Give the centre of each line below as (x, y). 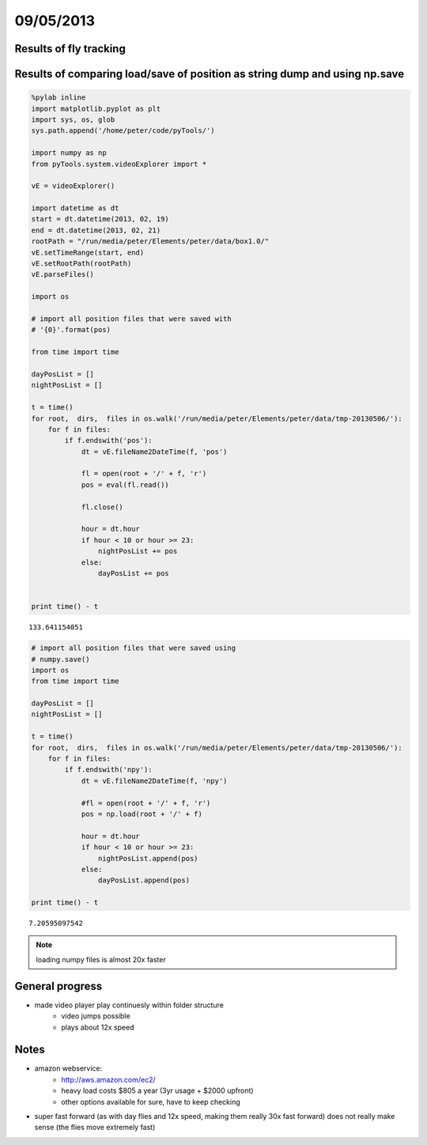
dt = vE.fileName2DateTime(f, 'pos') (154, 452)
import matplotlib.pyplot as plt (96, 108)
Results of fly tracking (70, 49)
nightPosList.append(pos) (148, 858)
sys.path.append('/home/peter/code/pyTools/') (123, 131)
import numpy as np (69, 153)
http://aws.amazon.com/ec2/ (108, 1079)
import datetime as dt (75, 208)
